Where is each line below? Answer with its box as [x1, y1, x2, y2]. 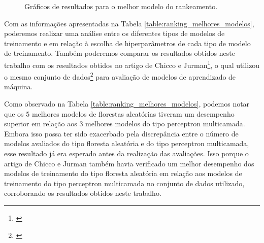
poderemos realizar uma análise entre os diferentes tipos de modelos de [4, 28, 225, 39]
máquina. [4, 81, 33, 92]
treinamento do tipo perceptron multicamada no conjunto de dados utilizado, [4, 178, 245, 188]
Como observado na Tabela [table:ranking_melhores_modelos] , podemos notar [4, 98, 250, 109]
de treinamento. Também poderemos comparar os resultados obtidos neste [4, 48, 235, 58]
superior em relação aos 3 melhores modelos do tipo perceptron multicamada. [4, 118, 245, 129]
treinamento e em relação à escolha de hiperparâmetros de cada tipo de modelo [4, 38, 251, 48]
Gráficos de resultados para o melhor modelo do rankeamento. [24, 1, 218, 11]
